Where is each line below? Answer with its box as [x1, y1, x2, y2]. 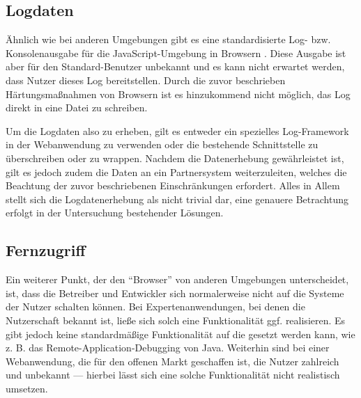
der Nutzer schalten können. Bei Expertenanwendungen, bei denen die [6, 299, 305, 314]
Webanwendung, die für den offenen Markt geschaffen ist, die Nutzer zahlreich [6, 353, 339, 368]
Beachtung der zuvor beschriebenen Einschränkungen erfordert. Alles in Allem [6, 178, 340, 193]
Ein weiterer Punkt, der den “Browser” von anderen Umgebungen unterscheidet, [6, 272, 349, 287]
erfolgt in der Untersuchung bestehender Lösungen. [6, 205, 224, 220]
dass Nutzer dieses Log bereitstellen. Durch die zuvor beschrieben [6, 72, 286, 87]
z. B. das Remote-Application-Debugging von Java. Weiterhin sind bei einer [6, 340, 330, 355]
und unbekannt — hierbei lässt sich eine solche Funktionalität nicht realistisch [6, 367, 340, 382]
